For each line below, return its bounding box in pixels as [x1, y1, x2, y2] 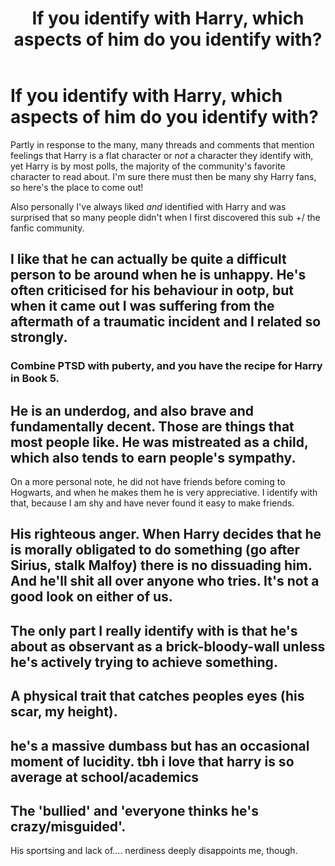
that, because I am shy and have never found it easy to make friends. [10, 497, 295, 509]
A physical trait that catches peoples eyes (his [10, 688, 305, 705]
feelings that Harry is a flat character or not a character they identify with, [10, 149, 314, 161]
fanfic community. [10, 222, 85, 234]
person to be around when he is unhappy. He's [10, 267, 307, 284]
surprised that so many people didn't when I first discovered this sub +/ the [10, 211, 321, 223]
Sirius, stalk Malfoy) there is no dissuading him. [10, 557, 313, 574]
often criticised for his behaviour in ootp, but [10, 282, 295, 299]
